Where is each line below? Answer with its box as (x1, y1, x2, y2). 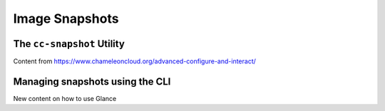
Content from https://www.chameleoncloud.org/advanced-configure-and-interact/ (13, 57, 257, 65)
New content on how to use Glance (13, 94, 117, 102)
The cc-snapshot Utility (13, 38, 125, 50)
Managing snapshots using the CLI (13, 75, 171, 88)
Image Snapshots (13, 11, 119, 26)
